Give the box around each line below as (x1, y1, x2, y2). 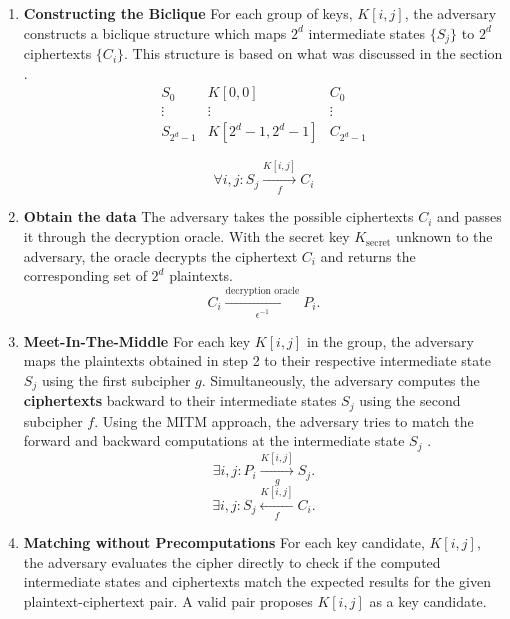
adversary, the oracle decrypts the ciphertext (23, 245, 298, 266)
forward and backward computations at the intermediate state (23, 430, 405, 451)
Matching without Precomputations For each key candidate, (23, 531, 425, 552)
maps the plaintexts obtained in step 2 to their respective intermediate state (23, 350, 491, 371)
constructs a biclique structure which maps (23, 22, 287, 43)
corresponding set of (23, 265, 147, 286)
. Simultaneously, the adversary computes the (201, 369, 480, 390)
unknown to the (396, 226, 493, 247)
